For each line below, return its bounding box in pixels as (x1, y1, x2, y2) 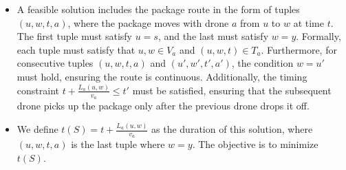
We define (17, 122, 58, 136)
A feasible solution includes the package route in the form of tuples (17, 2, 300, 16)
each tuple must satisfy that (17, 42, 136, 56)
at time (293, 15, 324, 30)
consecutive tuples (17, 56, 94, 70)
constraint (17, 83, 59, 97)
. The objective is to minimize (192, 137, 318, 151)
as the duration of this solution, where (151, 122, 313, 136)
